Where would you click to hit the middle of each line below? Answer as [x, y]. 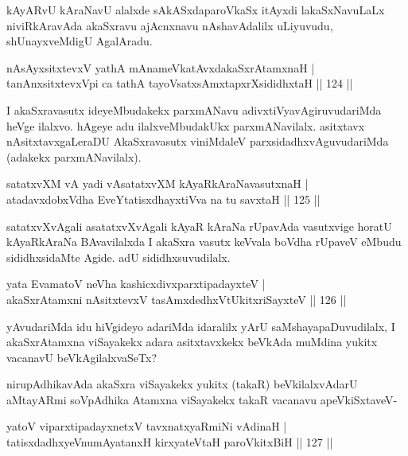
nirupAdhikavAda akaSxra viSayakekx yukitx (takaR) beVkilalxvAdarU [182, 384]
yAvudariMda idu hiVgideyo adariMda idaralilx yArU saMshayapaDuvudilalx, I [201, 326]
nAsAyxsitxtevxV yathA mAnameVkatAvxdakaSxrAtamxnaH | [161, 67]
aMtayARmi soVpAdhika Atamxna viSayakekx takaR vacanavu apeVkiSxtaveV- [202, 399]
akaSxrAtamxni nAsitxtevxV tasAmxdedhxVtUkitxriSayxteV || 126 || [177, 299]
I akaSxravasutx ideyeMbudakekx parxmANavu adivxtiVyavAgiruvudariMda [194, 109]
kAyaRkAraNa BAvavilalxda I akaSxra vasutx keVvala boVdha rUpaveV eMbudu [204, 242]
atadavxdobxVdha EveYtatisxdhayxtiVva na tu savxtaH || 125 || [163, 199]
